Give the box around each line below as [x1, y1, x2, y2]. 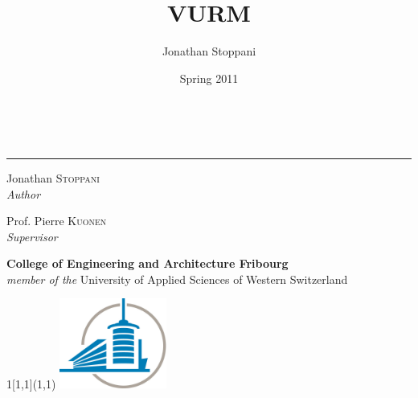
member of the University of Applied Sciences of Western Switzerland [6, 270, 348, 287]
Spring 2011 [179, 69, 239, 86]
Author [6, 185, 41, 202]
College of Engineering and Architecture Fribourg [6, 255, 289, 272]
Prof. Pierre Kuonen [6, 212, 107, 229]
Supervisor [6, 228, 58, 244]
